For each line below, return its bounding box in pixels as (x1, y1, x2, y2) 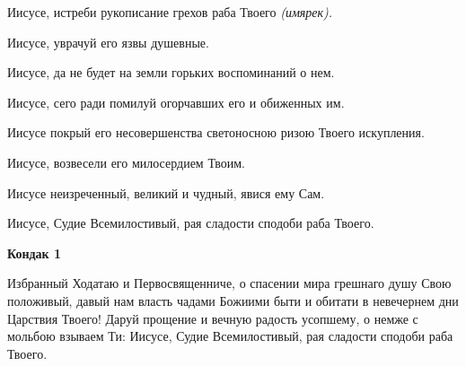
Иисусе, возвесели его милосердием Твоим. (7, 152, 245, 171)
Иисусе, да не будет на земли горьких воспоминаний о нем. (7, 63, 335, 82)
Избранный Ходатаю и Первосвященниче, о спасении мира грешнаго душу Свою (7, 274, 452, 292)
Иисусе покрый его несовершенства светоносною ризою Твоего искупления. (7, 123, 425, 142)
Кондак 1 (7, 243, 62, 262)
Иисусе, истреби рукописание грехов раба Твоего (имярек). (7, 3, 333, 21)
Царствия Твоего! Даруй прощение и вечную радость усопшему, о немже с (7, 309, 418, 327)
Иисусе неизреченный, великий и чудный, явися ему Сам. (7, 183, 325, 202)
